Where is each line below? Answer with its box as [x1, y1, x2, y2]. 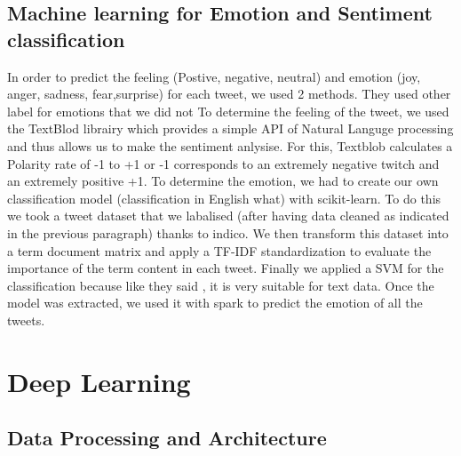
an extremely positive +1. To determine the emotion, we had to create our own [7, 172, 439, 190]
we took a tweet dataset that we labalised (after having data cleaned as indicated [7, 206, 449, 225]
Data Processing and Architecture [7, 424, 327, 452]
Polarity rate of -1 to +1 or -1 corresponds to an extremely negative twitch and [7, 154, 440, 172]
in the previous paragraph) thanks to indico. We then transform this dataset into [7, 223, 449, 242]
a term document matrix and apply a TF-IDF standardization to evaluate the [7, 241, 432, 260]
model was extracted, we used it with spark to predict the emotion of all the [7, 293, 423, 312]
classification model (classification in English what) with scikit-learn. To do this [7, 188, 441, 207]
